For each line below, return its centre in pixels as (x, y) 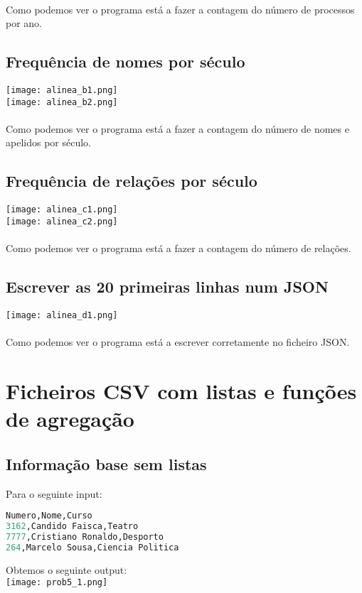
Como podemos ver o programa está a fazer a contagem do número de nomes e (177, 128)
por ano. (24, 23)
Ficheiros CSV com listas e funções (181, 391)
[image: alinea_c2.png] (62, 221)
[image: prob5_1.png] (57, 583)
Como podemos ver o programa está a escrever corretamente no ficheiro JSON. (178, 342)
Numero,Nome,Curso (49, 516)
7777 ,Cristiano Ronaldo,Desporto (85, 537)
